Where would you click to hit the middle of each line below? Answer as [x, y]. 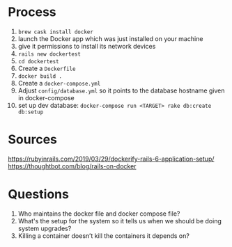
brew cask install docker [55, 32]
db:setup [31, 112]
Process [32, 12]
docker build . [40, 76]
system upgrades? [45, 228]
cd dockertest [38, 61]
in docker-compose [46, 97]
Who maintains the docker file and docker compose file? [99, 214]
